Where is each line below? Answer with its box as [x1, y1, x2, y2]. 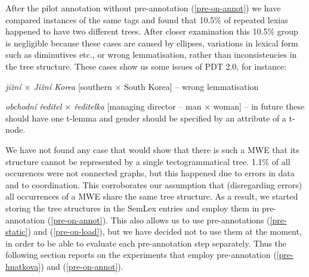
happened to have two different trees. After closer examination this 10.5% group [5, 25, 298, 38]
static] [5, 225, 28, 238]
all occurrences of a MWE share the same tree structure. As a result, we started [5, 190, 298, 203]
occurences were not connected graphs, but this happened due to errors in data [5, 167, 295, 179]
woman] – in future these [213, 100, 305, 113]
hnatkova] [5, 260, 41, 272]
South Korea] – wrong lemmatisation [124, 80, 259, 92]
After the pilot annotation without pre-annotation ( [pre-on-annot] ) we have [5, 2, 281, 14]
